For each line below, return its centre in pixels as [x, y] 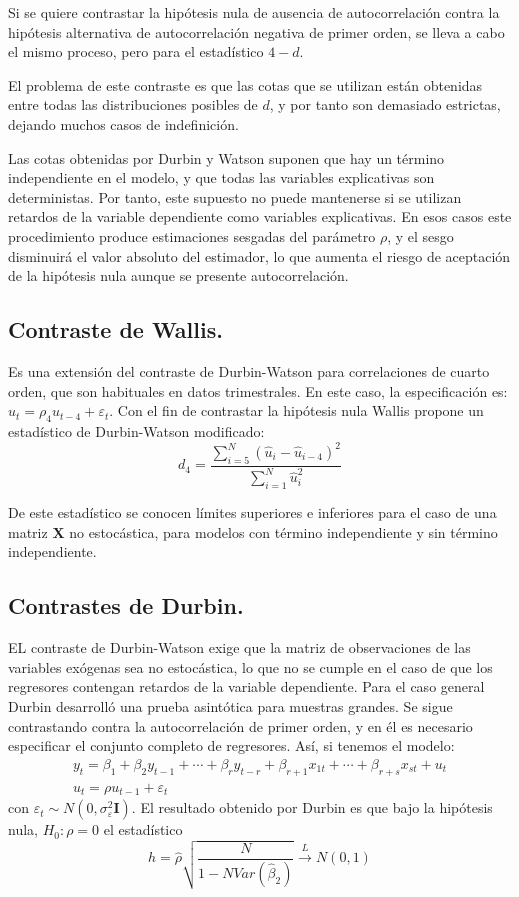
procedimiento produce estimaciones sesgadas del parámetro [192, 235]
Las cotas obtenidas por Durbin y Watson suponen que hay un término [226, 157]
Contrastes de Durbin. [126, 605]
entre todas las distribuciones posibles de [133, 104]
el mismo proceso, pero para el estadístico [136, 51]
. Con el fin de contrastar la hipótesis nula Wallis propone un [296, 410]
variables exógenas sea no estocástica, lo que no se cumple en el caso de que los [250, 666]
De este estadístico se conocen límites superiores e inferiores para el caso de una [252, 512]
